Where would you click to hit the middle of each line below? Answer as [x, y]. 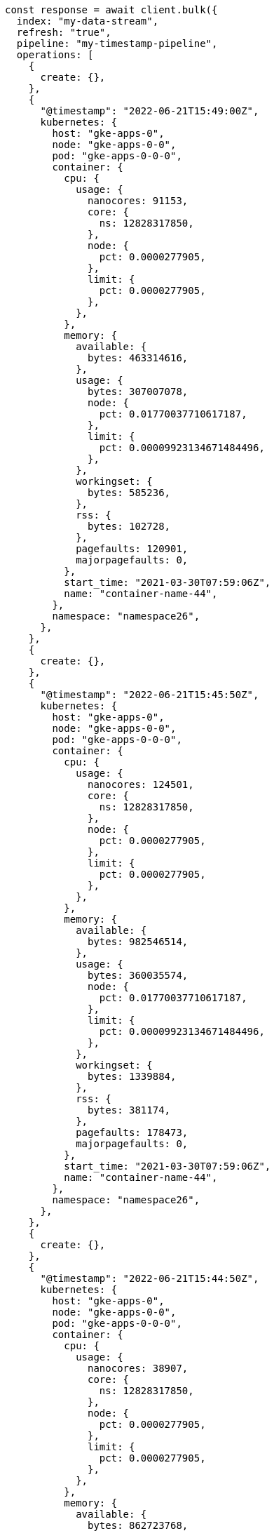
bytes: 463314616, [138, 358]
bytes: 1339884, [132, 1076]
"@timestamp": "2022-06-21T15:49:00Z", [150, 111]
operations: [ [55, 55]
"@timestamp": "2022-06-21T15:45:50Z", [150, 695]
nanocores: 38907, [138, 1368]
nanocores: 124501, [141, 784]
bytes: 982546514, [138, 942]
